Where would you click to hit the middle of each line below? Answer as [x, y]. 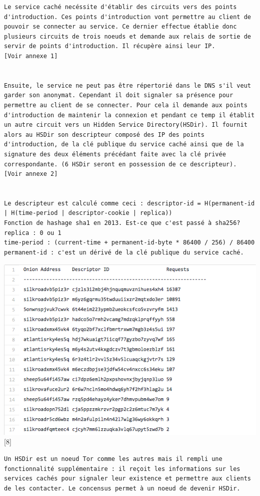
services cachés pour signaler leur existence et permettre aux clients [127, 479]
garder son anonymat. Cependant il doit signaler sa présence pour [119, 95]
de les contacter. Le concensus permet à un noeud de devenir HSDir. [122, 488]
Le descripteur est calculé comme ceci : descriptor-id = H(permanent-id [129, 203]
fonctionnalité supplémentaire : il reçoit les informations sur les [122, 469]
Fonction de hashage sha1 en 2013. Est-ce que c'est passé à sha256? [122, 223]
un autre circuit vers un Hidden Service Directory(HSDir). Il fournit [126, 125]
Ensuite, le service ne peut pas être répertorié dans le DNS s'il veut [127, 85]
